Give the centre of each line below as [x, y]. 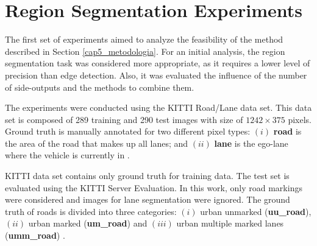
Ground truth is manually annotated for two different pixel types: [128, 131]
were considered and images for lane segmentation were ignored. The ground [148, 199]
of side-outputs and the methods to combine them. [100, 87]
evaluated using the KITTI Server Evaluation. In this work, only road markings [154, 187]
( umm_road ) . [35, 235]
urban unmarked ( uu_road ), [256, 211]
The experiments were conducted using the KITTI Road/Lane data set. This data [158, 107]
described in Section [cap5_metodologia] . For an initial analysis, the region [145, 51]
